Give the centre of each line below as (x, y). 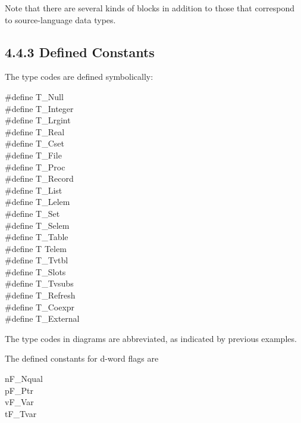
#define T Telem (36, 248)
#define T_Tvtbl (37, 260)
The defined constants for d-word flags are (82, 358)
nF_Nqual (24, 379)
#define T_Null (34, 96)
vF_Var (19, 402)
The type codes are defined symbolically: (79, 77)
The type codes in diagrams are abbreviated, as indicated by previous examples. (151, 338)
